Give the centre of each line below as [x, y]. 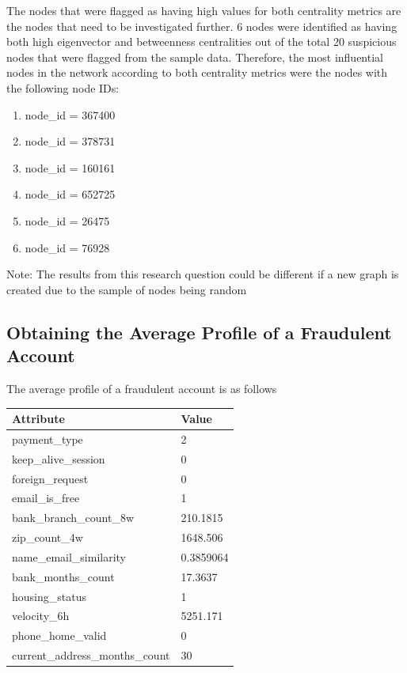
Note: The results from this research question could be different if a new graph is [203, 274]
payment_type [48, 439]
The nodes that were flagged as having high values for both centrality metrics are [204, 10]
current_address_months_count [91, 655]
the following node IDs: [63, 87]
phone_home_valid [59, 635]
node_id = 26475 [67, 220]
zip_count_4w [48, 537]
